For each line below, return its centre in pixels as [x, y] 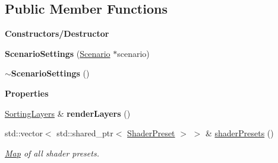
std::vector [24, 133]
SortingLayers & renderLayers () [68, 113]
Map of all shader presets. [52, 153]
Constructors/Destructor [57, 33]
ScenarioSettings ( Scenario [58, 53]
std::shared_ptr [85, 133]
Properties [27, 93]
